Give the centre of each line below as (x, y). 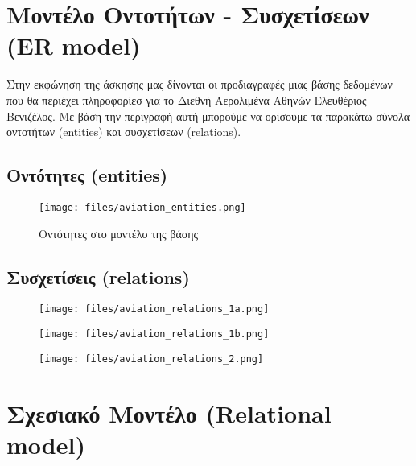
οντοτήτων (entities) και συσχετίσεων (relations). (124, 132)
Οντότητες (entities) (87, 175)
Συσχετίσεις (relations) (98, 276)
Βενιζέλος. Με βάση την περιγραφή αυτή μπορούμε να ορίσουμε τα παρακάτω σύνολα (208, 115)
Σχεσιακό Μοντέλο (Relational (169, 412)
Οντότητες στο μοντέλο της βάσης (119, 233)
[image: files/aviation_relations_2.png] (151, 359)
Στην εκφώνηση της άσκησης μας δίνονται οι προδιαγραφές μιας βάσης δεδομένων (200, 84)
